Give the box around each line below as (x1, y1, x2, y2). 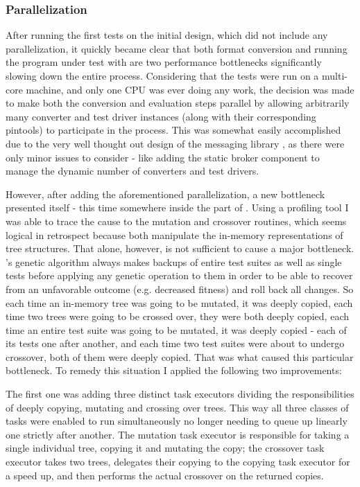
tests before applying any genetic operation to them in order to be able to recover (6, 268, 353, 283)
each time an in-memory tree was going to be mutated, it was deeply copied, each (6, 295, 353, 310)
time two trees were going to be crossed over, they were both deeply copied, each (6, 309, 349, 324)
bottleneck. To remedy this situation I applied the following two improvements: (6, 363, 342, 378)
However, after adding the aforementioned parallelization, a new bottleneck (6, 186, 325, 201)
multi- (322, 69, 348, 82)
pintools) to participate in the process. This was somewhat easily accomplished (6, 123, 341, 137)
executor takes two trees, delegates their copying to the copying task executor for (6, 454, 350, 469)
